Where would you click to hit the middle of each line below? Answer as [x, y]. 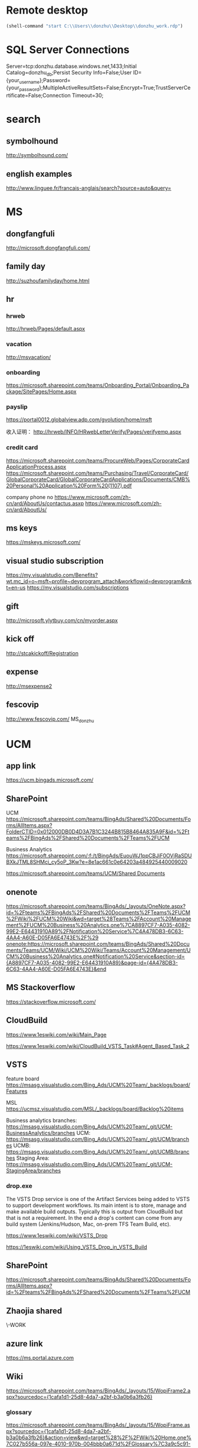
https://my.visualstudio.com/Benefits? [52, 575]
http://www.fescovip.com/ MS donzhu [50, 720]
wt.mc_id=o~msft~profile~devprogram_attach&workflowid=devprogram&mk [99, 581]
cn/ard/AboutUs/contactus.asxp [45, 503]
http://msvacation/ [29, 357]
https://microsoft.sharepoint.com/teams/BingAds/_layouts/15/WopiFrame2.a [98, 1390]
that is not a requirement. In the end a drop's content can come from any [94, 1218]
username [29, 82]
